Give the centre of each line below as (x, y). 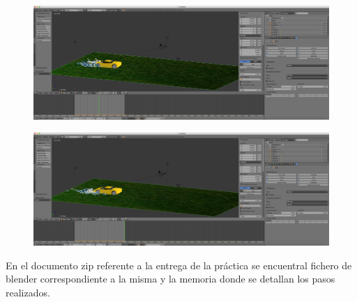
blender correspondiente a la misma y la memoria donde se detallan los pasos (170, 279)
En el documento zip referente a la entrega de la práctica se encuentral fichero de (179, 265)
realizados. (28, 293)
